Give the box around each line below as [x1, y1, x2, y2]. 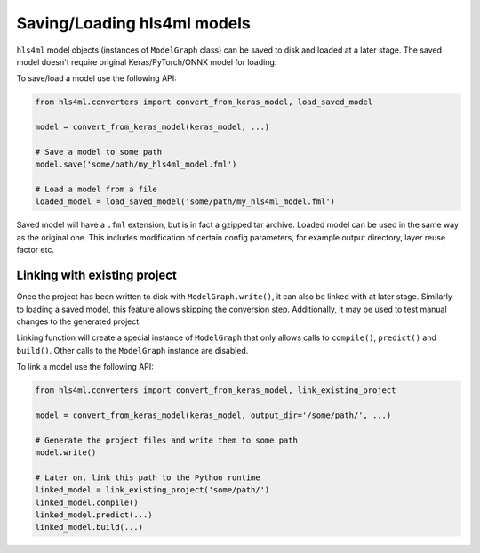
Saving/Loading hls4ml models [16, 13, 251, 33]
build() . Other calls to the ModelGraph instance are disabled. [16, 345, 249, 355]
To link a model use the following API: [16, 362, 155, 372]
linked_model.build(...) [35, 522, 144, 533]
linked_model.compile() [35, 497, 140, 508]
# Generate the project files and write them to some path [35, 435, 298, 445]
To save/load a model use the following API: [16, 73, 177, 84]
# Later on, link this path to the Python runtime [35, 472, 261, 483]
